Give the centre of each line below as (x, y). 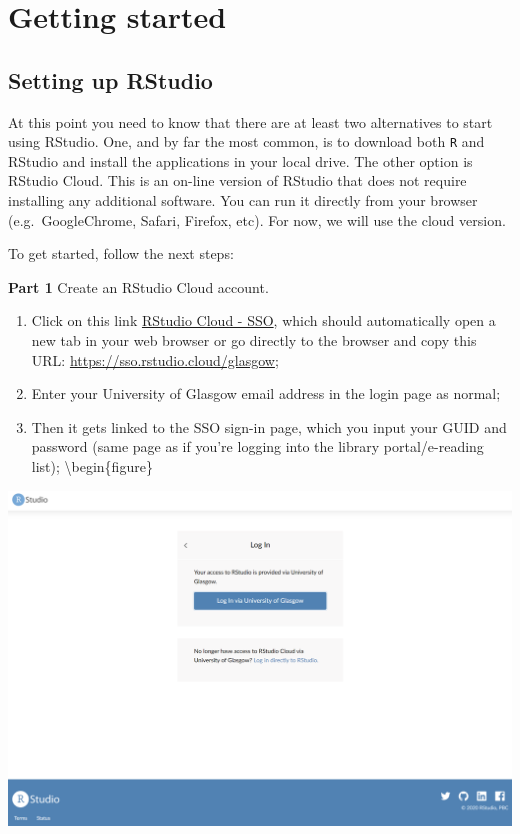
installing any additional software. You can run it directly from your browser (243, 200)
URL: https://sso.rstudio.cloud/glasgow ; (155, 359)
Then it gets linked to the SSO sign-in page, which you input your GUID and (269, 426)
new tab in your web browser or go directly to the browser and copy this (254, 339)
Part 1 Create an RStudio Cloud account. (138, 286)
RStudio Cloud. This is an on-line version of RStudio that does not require (237, 180)
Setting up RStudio (110, 79)
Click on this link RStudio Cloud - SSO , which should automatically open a (263, 320)
